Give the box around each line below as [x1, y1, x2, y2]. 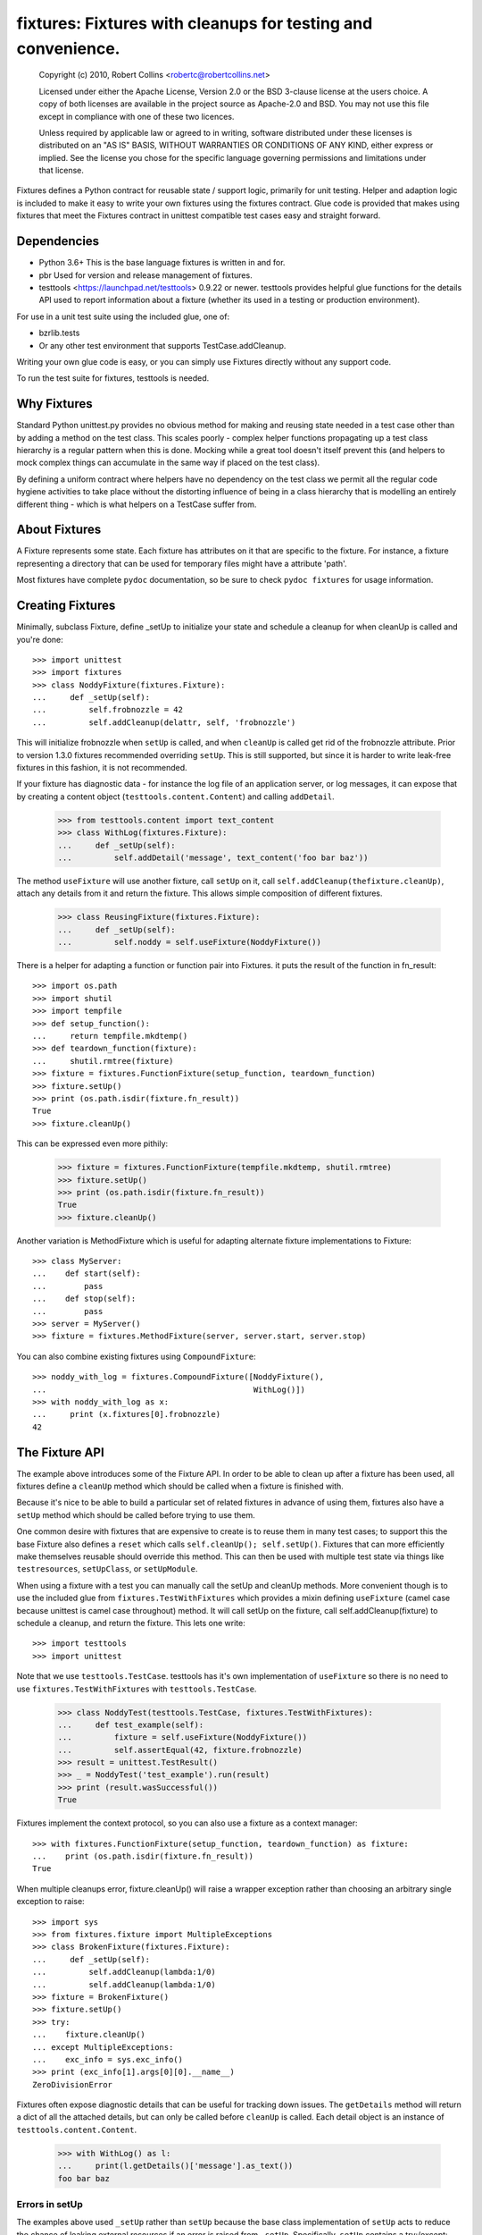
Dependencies [16, 233, 100, 249]
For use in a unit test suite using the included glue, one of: [16, 311, 230, 322]
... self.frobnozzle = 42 [32, 704, 183, 715]
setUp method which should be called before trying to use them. [16, 1509, 256, 1520]
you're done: [16, 634, 64, 645]
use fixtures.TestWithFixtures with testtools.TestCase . [16, 1683, 257, 1694]
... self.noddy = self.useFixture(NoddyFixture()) [57, 937, 321, 948]
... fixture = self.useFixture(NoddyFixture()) [57, 1733, 308, 1742]
